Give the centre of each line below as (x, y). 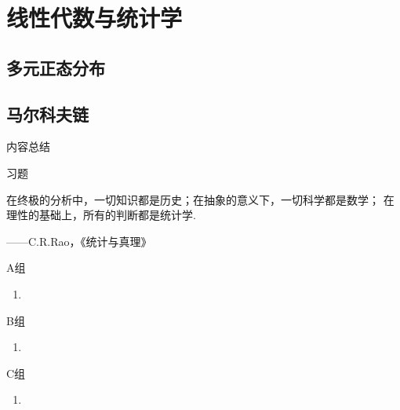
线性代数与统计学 (95, 18)
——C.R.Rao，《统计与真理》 (79, 241)
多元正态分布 (56, 67)
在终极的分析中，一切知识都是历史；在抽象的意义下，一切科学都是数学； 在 (200, 199)
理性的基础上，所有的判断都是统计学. (101, 215)
